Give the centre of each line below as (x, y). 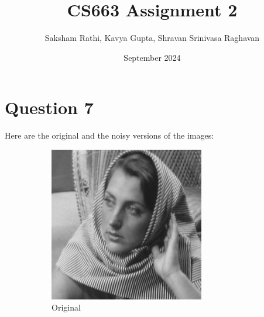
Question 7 (49, 107)
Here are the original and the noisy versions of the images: (109, 135)
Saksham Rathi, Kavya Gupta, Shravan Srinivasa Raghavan (152, 38)
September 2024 (152, 57)
